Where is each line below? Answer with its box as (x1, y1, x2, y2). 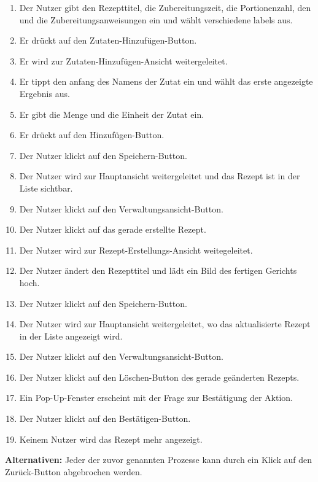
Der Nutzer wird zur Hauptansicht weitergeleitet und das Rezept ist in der (19, 169, 300, 182)
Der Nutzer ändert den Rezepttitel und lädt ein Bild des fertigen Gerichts (19, 264, 297, 277)
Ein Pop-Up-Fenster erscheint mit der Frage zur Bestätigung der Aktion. (19, 391, 293, 404)
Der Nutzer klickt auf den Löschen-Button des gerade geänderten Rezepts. (19, 370, 300, 383)
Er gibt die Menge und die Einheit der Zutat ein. (19, 107, 204, 120)
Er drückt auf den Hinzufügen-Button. (19, 128, 165, 141)
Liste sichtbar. (19, 181, 73, 194)
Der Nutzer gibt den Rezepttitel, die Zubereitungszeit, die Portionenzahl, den (19, 1, 311, 14)
